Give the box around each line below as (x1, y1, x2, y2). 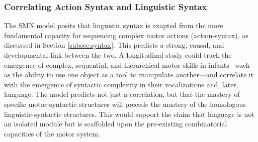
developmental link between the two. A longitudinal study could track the (4, 50, 232, 60)
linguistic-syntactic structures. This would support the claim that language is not (4, 108, 254, 119)
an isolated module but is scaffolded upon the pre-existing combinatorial (4, 118, 227, 129)
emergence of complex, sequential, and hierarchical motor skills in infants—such (4, 59, 250, 70)
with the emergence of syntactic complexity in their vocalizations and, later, (4, 79, 238, 89)
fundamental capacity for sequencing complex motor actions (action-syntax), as (4, 30, 248, 40)
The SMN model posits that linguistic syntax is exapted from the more (4, 20, 223, 31)
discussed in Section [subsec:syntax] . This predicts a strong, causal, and (4, 40, 224, 50)
